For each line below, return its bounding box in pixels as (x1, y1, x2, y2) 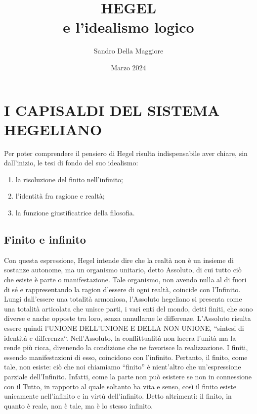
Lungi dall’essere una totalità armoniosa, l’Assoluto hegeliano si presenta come (4, 294, 242, 304)
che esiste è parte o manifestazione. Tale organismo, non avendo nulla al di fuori (4, 274, 247, 284)
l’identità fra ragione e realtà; (15, 191, 105, 201)
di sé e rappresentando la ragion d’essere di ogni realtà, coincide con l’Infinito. (4, 284, 241, 294)
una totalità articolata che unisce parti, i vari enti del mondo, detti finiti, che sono (4, 303, 253, 313)
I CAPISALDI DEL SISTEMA (4, 100, 220, 120)
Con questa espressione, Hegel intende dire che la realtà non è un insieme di (4, 255, 234, 265)
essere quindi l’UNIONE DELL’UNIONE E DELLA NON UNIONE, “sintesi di (4, 322, 244, 333)
